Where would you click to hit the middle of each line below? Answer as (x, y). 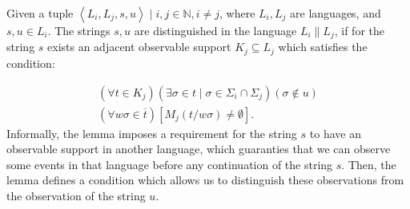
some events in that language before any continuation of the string (170, 164)
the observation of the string (76, 195)
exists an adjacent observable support (139, 47)
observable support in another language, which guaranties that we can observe (199, 149)
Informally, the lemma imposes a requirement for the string (152, 133)
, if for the (359, 30)
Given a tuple (40, 13)
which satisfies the (323, 47)
